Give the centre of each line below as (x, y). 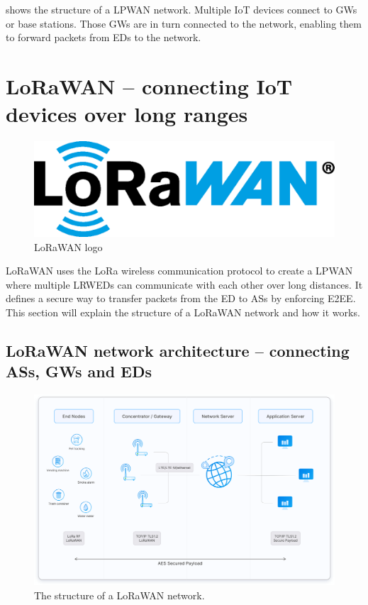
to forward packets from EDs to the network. (104, 37)
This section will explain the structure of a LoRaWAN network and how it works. (183, 312)
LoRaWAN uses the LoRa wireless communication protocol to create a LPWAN (179, 271)
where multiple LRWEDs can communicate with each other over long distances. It (184, 284)
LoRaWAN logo (68, 246)
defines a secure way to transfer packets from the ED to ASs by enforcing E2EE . (181, 298)
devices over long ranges (127, 114)
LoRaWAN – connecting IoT (149, 85)
